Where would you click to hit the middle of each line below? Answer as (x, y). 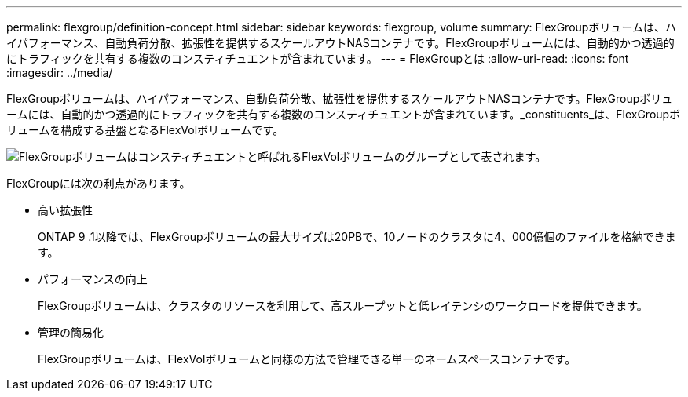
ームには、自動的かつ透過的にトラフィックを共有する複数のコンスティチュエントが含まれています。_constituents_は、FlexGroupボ (344, 114)
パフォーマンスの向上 (93, 279)
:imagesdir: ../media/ (60, 73)
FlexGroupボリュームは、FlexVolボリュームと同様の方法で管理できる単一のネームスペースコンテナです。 (307, 359)
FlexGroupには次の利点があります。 (99, 183)
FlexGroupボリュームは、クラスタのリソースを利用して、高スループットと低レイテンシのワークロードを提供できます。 (343, 306)
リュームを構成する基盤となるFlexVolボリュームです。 (145, 130)
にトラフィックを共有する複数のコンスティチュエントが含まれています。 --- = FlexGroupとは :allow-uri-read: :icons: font (318, 58)
